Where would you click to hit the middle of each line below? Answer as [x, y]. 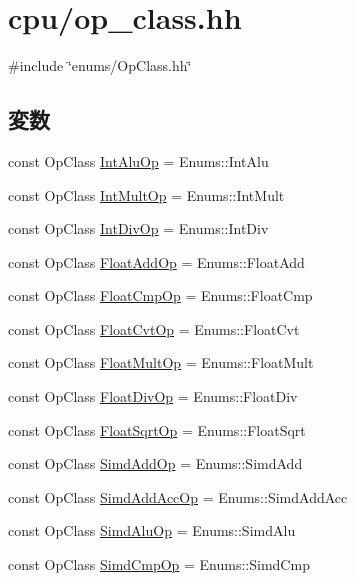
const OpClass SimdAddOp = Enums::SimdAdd [155, 463]
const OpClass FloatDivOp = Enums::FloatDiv [153, 396]
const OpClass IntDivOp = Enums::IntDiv [138, 228]
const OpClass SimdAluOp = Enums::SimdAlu [152, 530]
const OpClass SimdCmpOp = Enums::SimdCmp [159, 564]
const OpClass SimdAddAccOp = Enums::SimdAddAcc [178, 496]
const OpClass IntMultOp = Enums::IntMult [146, 194]
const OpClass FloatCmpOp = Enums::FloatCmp [160, 295]
